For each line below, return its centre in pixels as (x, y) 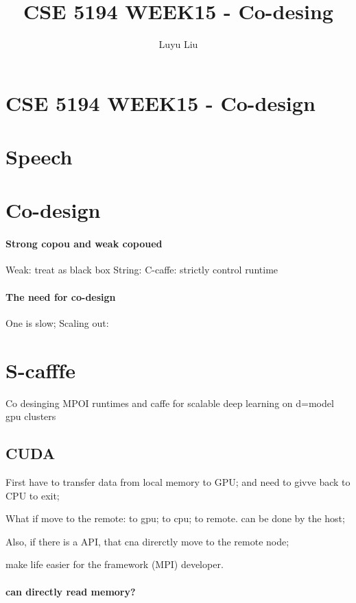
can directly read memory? (71, 591)
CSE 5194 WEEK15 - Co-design (161, 102)
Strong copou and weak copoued (84, 244)
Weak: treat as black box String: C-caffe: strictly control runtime (142, 270)
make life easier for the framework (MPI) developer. (115, 564)
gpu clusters (31, 416)
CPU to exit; (33, 495)
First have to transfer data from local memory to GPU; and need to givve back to (178, 481)
